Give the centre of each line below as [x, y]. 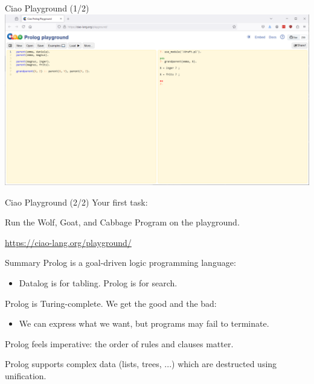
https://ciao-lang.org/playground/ [68, 242]
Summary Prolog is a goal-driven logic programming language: [120, 263]
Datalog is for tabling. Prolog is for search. [98, 283]
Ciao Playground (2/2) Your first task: [76, 202]
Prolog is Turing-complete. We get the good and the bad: [111, 303]
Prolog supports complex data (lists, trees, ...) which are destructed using [141, 364]
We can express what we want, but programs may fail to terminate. [144, 323]
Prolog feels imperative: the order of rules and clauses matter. [119, 343]
